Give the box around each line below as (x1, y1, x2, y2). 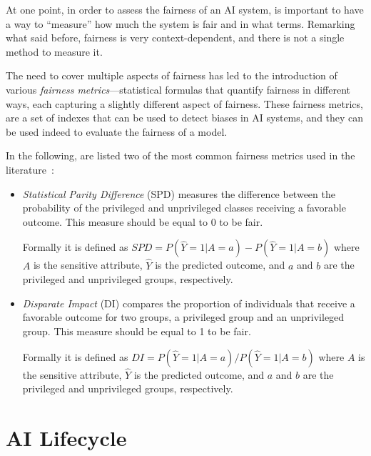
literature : (6, 162, 54, 177)
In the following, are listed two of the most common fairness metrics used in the (6, 148, 355, 163)
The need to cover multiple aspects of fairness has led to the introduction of (6, 68, 337, 83)
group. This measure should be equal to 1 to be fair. (22, 323, 251, 338)
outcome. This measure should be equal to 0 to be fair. (22, 214, 263, 229)
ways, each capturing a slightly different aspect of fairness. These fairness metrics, (6, 96, 363, 111)
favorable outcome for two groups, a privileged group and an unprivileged (22, 309, 345, 324)
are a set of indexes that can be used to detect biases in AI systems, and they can (6, 110, 364, 125)
